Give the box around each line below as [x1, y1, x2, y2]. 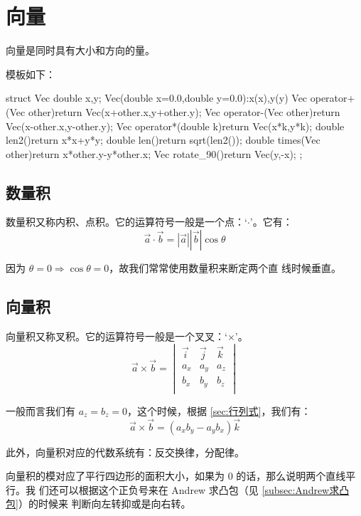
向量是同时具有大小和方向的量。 [6, 43, 155, 58]
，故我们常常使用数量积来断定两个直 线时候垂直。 [109, 260, 342, 275]
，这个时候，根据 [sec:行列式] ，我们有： [127, 403, 311, 418]
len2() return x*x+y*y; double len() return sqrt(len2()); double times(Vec [6, 132, 320, 147]
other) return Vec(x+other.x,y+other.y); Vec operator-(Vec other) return [28, 104, 340, 119]
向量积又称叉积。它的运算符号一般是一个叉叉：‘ [6, 328, 227, 343]
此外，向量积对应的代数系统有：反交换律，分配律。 [6, 444, 244, 459]
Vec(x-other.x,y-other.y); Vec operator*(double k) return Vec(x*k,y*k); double [6, 118, 345, 133]
